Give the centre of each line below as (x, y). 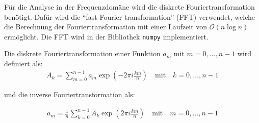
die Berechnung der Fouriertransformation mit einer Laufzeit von (106, 27)
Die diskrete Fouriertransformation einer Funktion (82, 53)
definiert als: (23, 64)
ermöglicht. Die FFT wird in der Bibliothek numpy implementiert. (106, 36)
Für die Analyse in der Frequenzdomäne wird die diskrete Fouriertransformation (129, 7)
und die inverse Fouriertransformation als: (70, 94)
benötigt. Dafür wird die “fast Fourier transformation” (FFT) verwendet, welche (130, 16)
